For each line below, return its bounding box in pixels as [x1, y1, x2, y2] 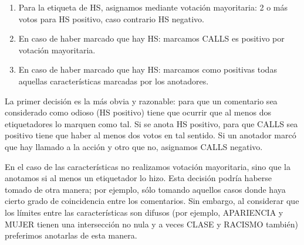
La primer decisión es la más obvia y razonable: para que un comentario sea [5, 94, 278, 107]
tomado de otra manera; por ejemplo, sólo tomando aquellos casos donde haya [5, 183, 286, 195]
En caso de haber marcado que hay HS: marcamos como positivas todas [18, 63, 277, 76]
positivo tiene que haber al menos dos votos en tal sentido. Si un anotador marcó [5, 129, 296, 141]
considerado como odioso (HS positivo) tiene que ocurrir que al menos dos [5, 106, 271, 118]
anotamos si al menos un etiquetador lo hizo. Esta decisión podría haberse [5, 172, 272, 184]
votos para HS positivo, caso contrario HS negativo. [18, 12, 204, 25]
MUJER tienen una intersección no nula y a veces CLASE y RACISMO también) [5, 217, 298, 230]
